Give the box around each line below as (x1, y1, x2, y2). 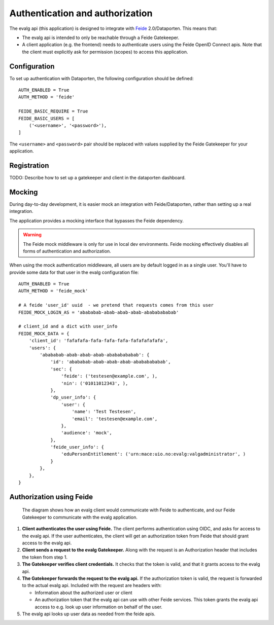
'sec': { (50, 366, 72, 372)
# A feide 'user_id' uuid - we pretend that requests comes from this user (18, 302, 214, 308)
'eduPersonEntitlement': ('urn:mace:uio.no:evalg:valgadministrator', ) (61, 451, 246, 457)
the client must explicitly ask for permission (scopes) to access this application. (22, 49, 188, 55)
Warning (23, 232, 42, 238)
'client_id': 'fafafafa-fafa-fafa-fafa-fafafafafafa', (28, 338, 168, 344)
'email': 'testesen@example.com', (72, 416, 158, 422)
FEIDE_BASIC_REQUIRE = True (18, 108, 88, 114)
